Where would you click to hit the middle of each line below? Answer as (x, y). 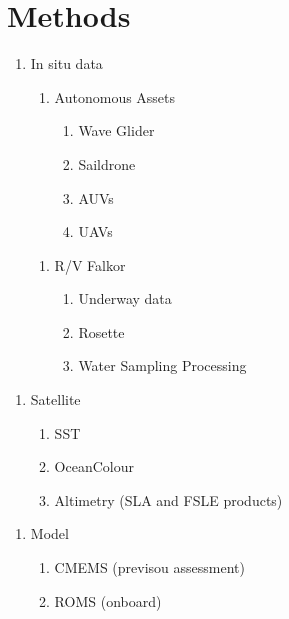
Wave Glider (116, 130)
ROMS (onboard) (108, 600)
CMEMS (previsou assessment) (149, 567)
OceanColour (94, 466)
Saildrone (107, 163)
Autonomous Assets (115, 96)
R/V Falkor (90, 264)
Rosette (101, 331)
